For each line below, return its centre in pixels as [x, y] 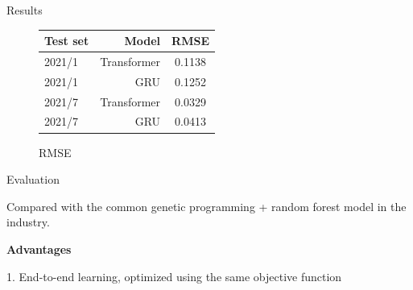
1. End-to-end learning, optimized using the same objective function [174, 276]
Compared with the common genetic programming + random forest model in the [206, 206]
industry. [28, 222]
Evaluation [33, 179]
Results [25, 10]
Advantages [39, 249]
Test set [67, 41]
